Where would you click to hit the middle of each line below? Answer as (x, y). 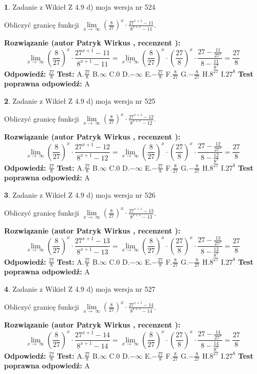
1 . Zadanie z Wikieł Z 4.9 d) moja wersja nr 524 (80, 7)
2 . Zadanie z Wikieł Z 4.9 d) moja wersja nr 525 (80, 100)
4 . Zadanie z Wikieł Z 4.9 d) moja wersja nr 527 (80, 288)
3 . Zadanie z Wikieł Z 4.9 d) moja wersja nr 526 (80, 194)
